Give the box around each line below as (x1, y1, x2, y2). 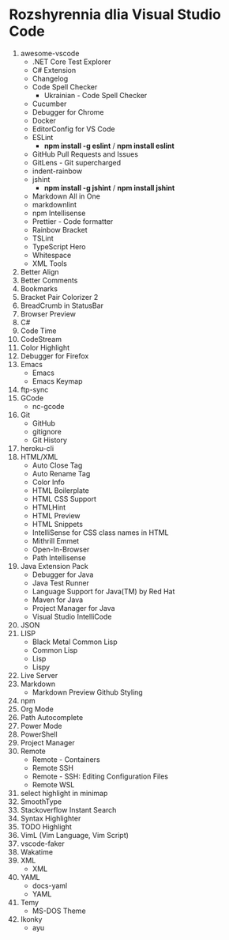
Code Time (20, 326, 57, 335)
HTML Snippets (32, 519, 84, 529)
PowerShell (20, 730, 58, 739)
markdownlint (32, 199, 77, 209)
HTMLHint (32, 502, 66, 512)
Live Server (20, 670, 58, 680)
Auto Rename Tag (32, 468, 91, 478)
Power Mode (20, 721, 62, 730)
